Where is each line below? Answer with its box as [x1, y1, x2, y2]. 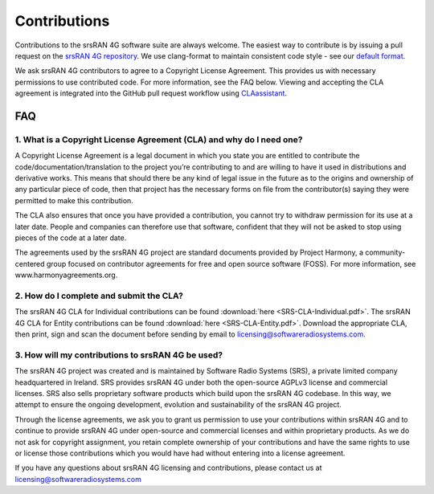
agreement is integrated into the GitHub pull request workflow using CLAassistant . [14, 88, 287, 98]
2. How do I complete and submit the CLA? [14, 290, 184, 301]
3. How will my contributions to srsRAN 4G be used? [14, 349, 223, 361]
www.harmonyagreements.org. [14, 270, 118, 280]
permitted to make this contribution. [14, 195, 134, 205]
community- [364, 247, 406, 257]
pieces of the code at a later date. [14, 233, 127, 243]
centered [14, 259, 45, 268]
